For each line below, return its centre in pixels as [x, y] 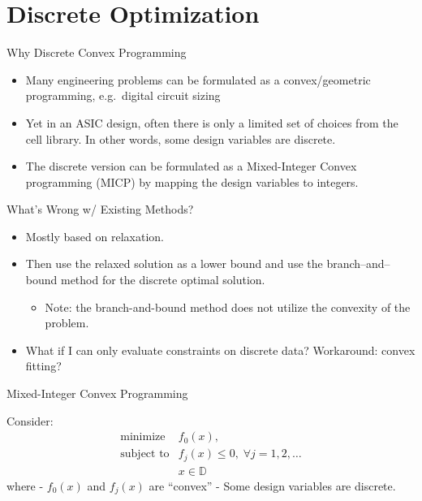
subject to [145, 454]
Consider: [30, 420]
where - [25, 485]
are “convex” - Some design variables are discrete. [272, 485]
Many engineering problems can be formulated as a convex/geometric [198, 79]
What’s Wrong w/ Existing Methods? [100, 209]
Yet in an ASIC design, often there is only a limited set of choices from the [212, 122]
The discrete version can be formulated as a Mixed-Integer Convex [191, 166]
